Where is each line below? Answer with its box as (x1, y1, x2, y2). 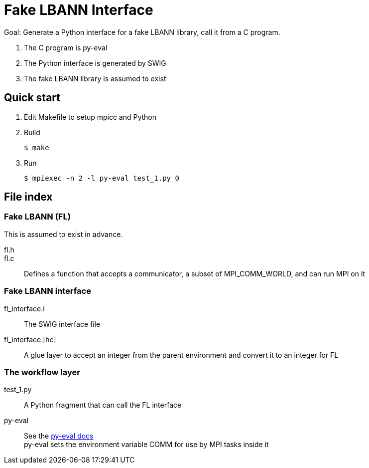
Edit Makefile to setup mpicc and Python (24, 112, 157, 121)
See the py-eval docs (24, 432, 94, 441)
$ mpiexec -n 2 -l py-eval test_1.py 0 (24, 174, 179, 182)
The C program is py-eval (24, 43, 108, 52)
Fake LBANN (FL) (4, 212, 71, 222)
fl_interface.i (4, 304, 45, 313)
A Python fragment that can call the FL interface (24, 401, 182, 410)
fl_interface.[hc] (4, 335, 56, 344)
